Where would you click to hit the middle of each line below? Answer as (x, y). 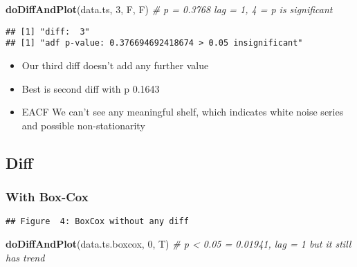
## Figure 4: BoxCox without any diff (97, 222)
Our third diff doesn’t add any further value (115, 65)
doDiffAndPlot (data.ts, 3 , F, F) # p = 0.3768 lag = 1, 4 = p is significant (169, 9)
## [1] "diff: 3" (48, 31)
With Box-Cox (47, 196)
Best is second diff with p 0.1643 (91, 88)
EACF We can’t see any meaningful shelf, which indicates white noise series (183, 112)
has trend (25, 257)
